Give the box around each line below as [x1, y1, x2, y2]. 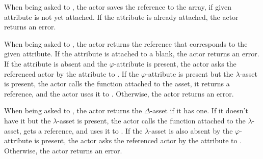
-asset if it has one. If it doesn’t [150, 105, 248, 116]
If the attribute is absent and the [4, 58, 108, 69]
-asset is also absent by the [149, 125, 233, 136]
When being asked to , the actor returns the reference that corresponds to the [4, 38, 248, 49]
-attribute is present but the [146, 68, 233, 79]
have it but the [4, 115, 51, 125]
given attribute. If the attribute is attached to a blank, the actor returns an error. [4, 48, 259, 59]
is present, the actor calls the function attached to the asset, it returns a [4, 78, 230, 89]
